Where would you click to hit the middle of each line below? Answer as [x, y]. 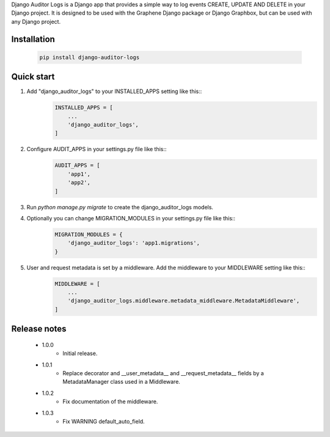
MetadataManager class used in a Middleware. [121, 382]
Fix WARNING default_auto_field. [104, 421]
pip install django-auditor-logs [90, 57]
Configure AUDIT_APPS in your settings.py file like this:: [97, 149]
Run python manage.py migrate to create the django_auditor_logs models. [120, 207]
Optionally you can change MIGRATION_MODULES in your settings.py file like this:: [131, 218]
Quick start [33, 77]
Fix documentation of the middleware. [110, 402]
